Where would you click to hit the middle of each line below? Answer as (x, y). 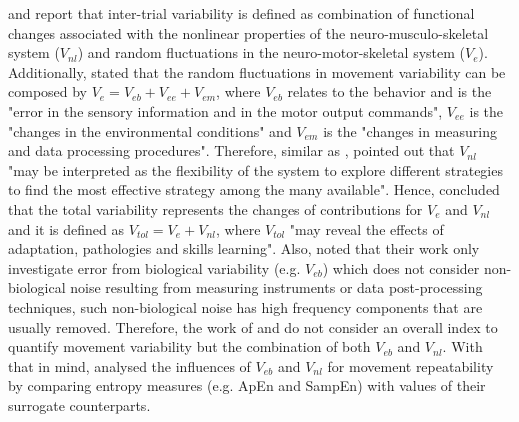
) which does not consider (401, 267)
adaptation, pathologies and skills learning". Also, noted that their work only (244, 248)
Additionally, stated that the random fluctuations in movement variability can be (257, 71)
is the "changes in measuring (410, 130)
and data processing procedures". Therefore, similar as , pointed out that (231, 150)
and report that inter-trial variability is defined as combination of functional (241, 13)
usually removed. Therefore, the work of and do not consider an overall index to (253, 326)
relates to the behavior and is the (389, 91)
